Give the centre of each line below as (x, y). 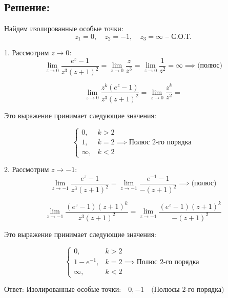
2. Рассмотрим (27, 169)
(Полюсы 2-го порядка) (188, 290)
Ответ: (14, 289)
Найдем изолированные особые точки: (64, 28)
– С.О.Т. (178, 37)
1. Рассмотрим (27, 52)
